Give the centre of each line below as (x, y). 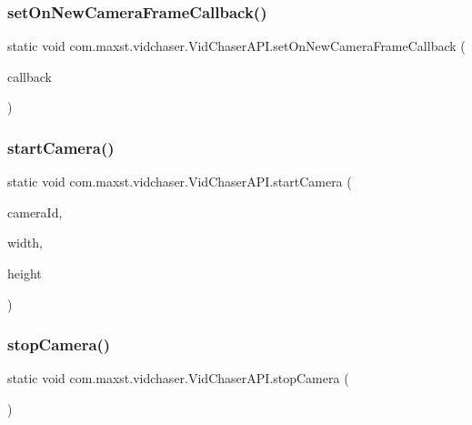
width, (25, 243)
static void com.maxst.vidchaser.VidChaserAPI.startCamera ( (180, 182)
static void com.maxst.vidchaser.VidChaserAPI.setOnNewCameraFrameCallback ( (236, 46)
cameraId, (35, 212)
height (25, 273)
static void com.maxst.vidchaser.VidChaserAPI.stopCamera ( (178, 378)
